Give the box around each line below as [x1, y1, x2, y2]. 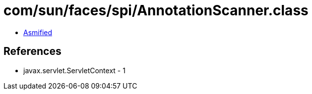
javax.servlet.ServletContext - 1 [23, 66, 125, 75]
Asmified [23, 28, 53, 37]
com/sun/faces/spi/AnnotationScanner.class [3, 2, 309, 19]
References [3, 45, 62, 58]
